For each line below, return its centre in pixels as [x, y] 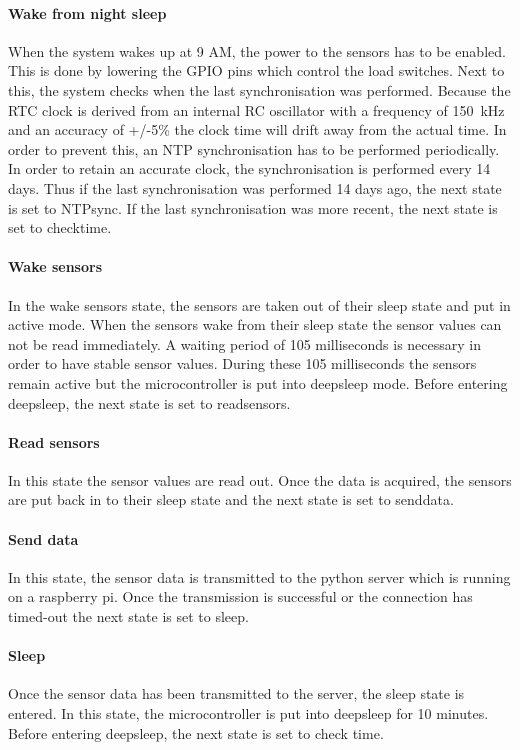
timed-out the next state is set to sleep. [128, 616]
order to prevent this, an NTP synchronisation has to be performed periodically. [254, 148]
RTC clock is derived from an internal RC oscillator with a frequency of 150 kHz [256, 109]
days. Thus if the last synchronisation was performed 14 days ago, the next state [255, 187]
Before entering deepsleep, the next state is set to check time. [196, 732]
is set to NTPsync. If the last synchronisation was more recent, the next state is [253, 207]
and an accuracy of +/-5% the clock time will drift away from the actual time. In [257, 129]
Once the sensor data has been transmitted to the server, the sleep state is [236, 693]
